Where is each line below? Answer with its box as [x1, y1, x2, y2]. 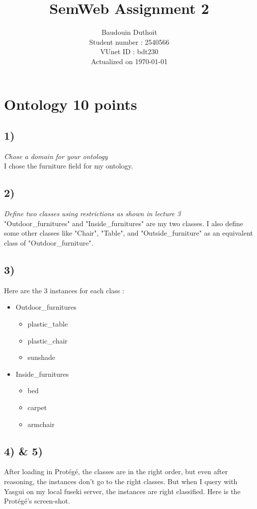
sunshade [27, 352, 55, 362]
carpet [27, 402, 47, 413]
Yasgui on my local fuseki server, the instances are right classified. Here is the [4, 486, 241, 496]
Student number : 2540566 [89, 36, 170, 47]
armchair [27, 419, 55, 429]
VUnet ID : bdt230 [100, 46, 159, 57]
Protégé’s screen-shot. [4, 496, 70, 506]
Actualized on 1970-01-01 [91, 56, 168, 66]
